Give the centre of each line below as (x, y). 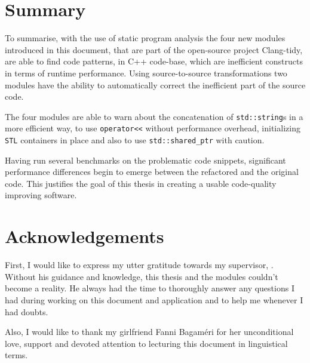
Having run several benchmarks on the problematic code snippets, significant (145, 160)
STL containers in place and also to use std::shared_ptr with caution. (135, 140)
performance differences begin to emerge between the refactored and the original (152, 172)
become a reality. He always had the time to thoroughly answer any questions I (150, 288)
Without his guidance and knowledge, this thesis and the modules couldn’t (142, 276)
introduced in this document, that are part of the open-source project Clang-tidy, (154, 49)
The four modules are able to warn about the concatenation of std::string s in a (154, 116)
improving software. (41, 195)
